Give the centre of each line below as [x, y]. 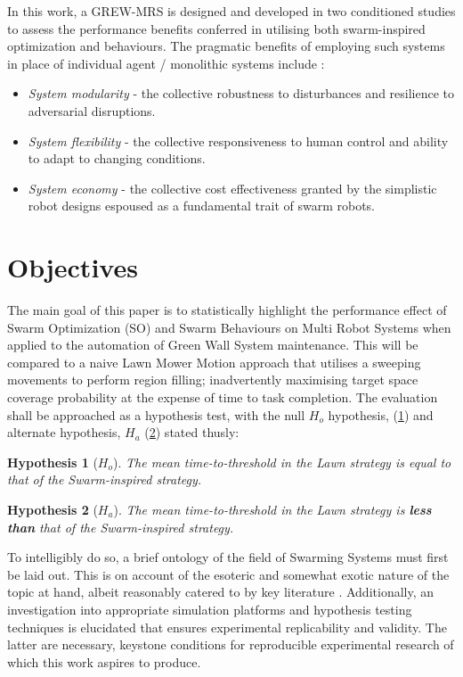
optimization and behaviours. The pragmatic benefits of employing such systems [226, 46]
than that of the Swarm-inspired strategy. [121, 527]
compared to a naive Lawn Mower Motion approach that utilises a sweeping [214, 362]
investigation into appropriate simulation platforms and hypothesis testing [210, 609]
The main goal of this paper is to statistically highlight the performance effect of [227, 310]
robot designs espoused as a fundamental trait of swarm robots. [201, 206]
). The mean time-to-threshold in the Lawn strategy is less [272, 509]
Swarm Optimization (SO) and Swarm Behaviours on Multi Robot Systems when [229, 327]
